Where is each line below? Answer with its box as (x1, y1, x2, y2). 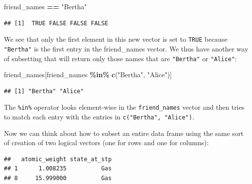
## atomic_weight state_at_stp (4, 155, 112, 163)
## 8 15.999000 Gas (4, 175, 112, 182)
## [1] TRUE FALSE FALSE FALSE (4, 19, 108, 27)
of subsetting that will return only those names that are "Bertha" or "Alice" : (4, 53, 237, 63)
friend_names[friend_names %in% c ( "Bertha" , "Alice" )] (4, 69, 172, 80)
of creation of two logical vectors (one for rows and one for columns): (4, 137, 209, 148)
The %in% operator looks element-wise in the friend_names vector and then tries (4, 102, 245, 112)
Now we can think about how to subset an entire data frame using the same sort (4, 128, 244, 138)
